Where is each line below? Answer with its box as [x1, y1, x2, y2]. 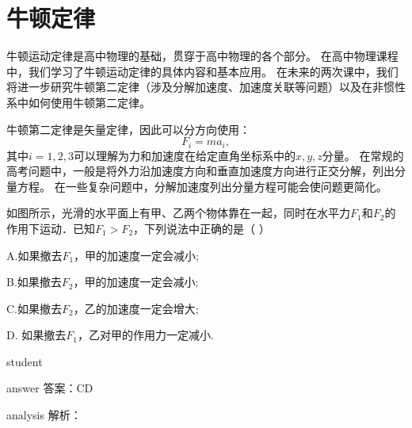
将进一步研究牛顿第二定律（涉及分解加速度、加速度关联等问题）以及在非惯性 [6, 78, 406, 95]
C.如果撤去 [6, 300, 62, 316]
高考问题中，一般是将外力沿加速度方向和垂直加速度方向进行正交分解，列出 [6, 162, 395, 179]
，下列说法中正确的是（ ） [133, 220, 270, 236]
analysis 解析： [6, 407, 82, 423]
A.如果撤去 [6, 246, 63, 263]
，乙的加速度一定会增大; [73, 300, 199, 316]
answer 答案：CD [6, 380, 93, 396]
